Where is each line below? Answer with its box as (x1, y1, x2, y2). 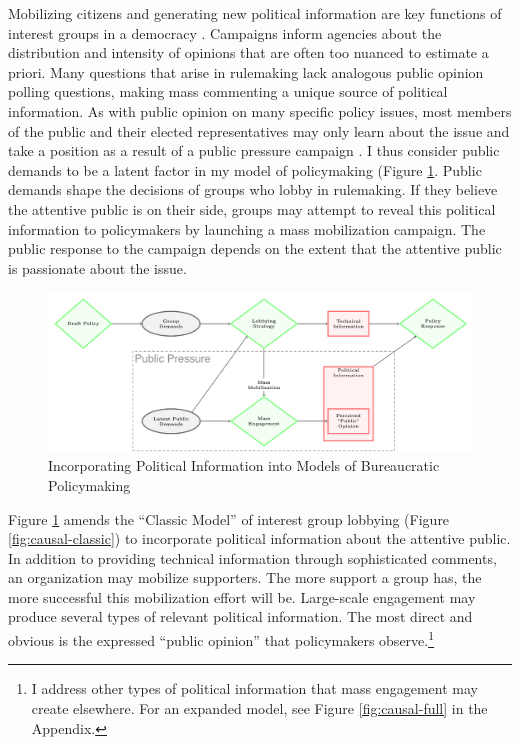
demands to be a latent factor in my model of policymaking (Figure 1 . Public (8, 159, 482, 180)
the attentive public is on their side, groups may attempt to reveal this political (8, 198, 496, 219)
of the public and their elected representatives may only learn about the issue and (8, 120, 510, 141)
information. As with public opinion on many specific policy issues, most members (8, 100, 512, 121)
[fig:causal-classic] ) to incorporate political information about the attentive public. (8, 528, 511, 549)
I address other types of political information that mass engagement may (31, 678, 478, 699)
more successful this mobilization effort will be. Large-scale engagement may (8, 586, 476, 607)
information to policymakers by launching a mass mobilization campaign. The (8, 218, 486, 239)
